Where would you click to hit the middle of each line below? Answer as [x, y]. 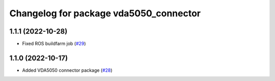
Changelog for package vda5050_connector [105, 13]
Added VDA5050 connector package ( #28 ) [67, 70]
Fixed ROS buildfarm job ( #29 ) [54, 44]
